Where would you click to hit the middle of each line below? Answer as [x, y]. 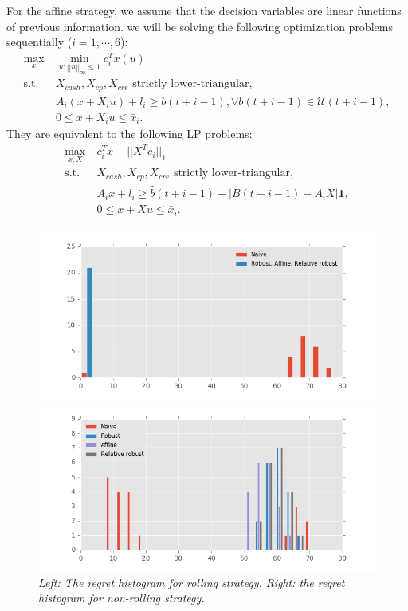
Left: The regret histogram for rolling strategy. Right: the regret [192, 582]
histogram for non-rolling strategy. [122, 598]
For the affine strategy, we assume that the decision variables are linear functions [204, 10]
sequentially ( [39, 42]
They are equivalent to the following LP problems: [129, 134]
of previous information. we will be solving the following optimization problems [200, 26]
